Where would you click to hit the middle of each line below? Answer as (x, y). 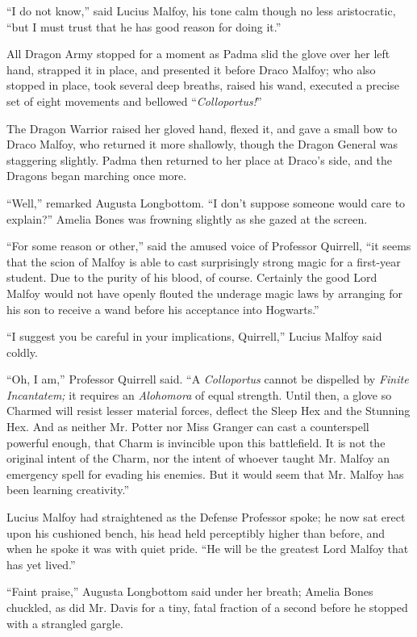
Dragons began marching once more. (97, 176)
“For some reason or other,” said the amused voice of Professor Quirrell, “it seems (209, 246)
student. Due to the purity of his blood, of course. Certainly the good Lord (192, 277)
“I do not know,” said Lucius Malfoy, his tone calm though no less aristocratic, (201, 10)
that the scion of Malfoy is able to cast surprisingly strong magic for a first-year (204, 261)
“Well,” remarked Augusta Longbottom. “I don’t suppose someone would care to (206, 202)
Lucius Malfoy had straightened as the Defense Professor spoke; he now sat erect (206, 517)
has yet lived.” (41, 564)
